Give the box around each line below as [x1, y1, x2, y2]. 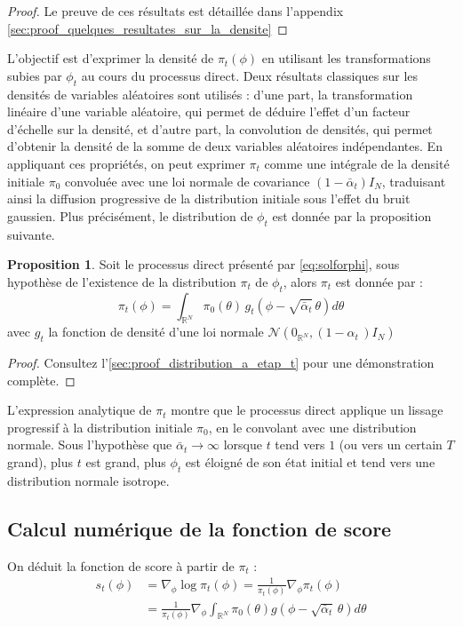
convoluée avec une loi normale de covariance [65, 171, 310, 190]
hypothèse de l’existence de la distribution [7, 272, 236, 290]
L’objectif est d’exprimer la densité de [7, 49, 214, 67]
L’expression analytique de [7, 401, 152, 419]
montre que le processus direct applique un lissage [171, 401, 443, 419]
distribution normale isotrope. [7, 471, 170, 489]
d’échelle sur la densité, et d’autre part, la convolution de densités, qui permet [7, 119, 433, 138]
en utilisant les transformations [261, 49, 431, 67]
